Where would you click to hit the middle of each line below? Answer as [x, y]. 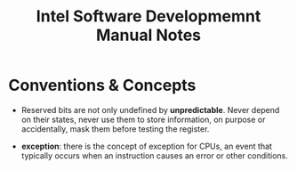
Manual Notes [148, 35]
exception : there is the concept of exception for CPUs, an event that [147, 146]
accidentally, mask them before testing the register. [115, 129]
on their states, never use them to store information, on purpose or [143, 119]
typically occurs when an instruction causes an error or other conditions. [154, 155]
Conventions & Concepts [102, 85]
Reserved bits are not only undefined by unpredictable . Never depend [150, 109]
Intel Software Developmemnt [148, 16]
